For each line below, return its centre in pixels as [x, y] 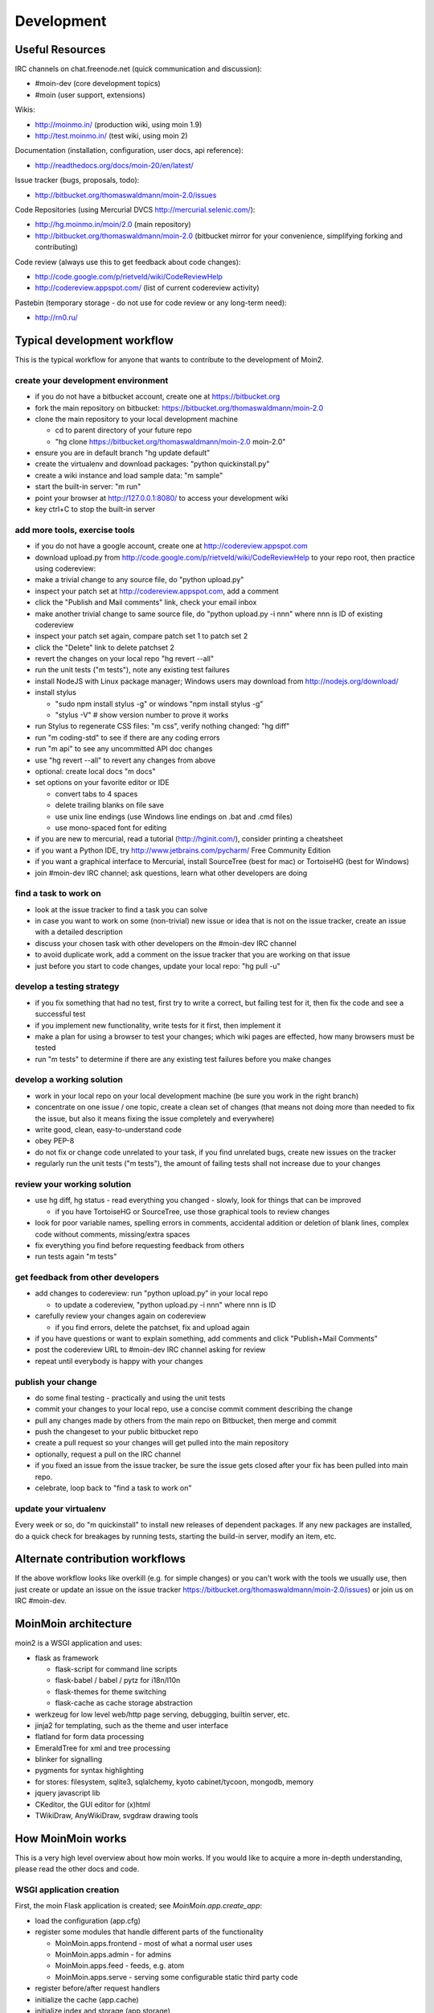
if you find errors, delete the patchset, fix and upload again [152, 1327]
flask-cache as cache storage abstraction [124, 1703]
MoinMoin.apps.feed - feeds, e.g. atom [120, 1965]
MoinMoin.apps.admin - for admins [113, 1955]
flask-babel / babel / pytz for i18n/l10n [118, 1680]
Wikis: [25, 110]
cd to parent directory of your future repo [123, 430]
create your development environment [92, 380]
